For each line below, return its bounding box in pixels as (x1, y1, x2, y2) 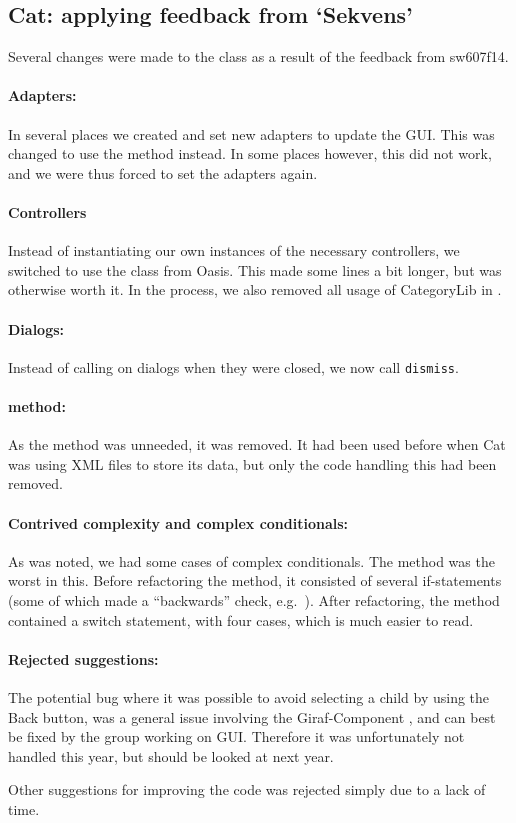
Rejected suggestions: (8, 648, 159, 669)
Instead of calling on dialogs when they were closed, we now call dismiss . (8, 356, 459, 377)
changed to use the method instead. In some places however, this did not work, (8, 143, 492, 164)
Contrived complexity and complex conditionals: (8, 512, 349, 533)
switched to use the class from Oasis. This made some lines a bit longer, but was (8, 259, 502, 280)
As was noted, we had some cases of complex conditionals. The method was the (8, 550, 495, 571)
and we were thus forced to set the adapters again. (8, 162, 318, 183)
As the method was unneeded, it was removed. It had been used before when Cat (8, 434, 506, 455)
